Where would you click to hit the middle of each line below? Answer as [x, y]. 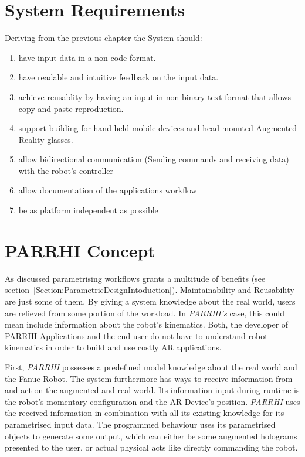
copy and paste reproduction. [71, 108]
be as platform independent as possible [88, 210]
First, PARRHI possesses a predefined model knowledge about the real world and [151, 366]
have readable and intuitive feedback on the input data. [118, 77]
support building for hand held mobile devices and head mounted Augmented [158, 128]
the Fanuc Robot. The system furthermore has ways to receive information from [149, 378]
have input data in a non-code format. [87, 57]
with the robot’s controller [66, 170]
